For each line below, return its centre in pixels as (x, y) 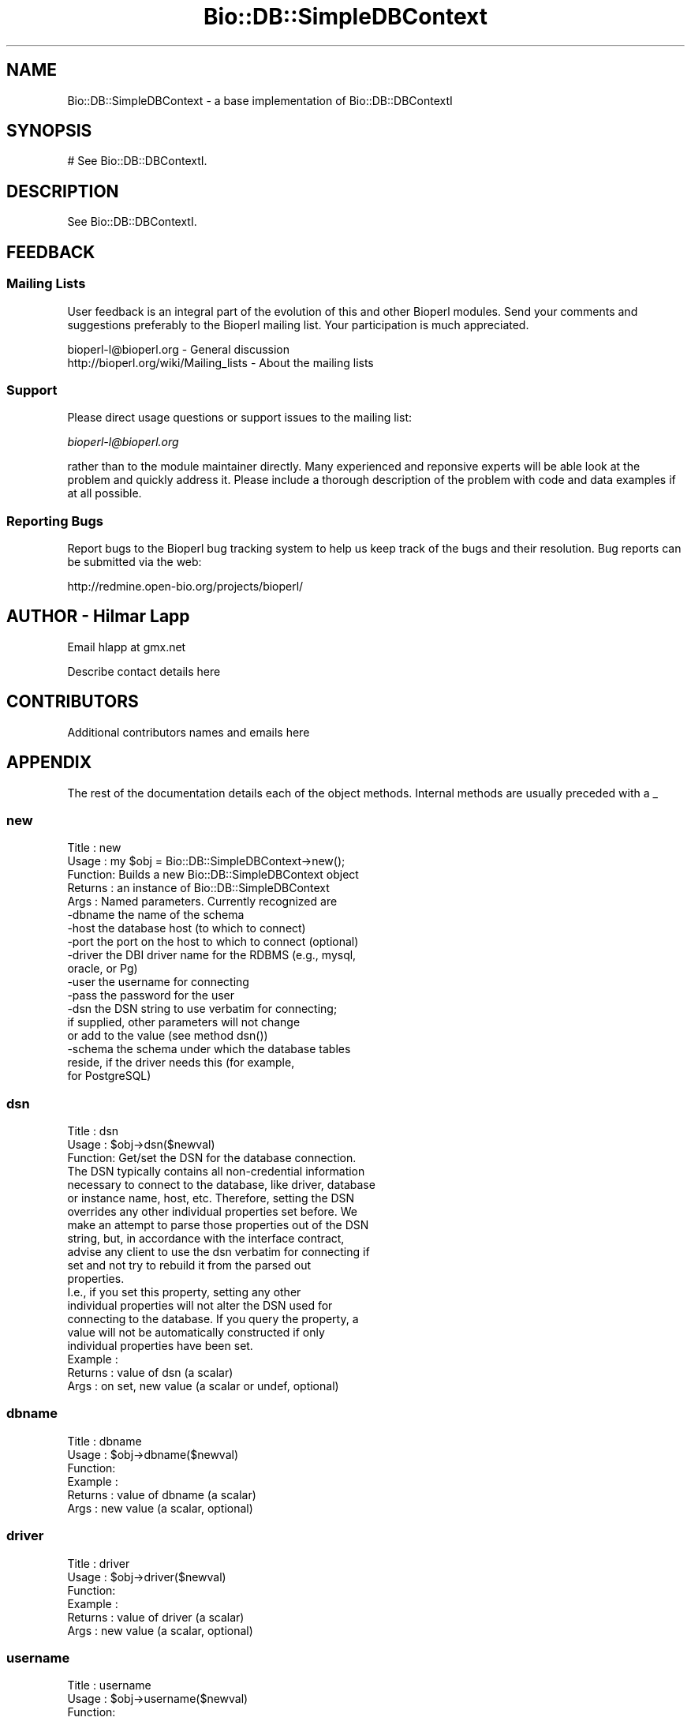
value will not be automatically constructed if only (196, 1333)
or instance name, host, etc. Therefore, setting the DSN (211, 1198)
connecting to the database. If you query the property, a (213, 1319)
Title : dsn (93, 1131)
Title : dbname (105, 1441)
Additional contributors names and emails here (189, 732)
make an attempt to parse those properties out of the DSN (218, 1225)
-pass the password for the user (151, 995)
